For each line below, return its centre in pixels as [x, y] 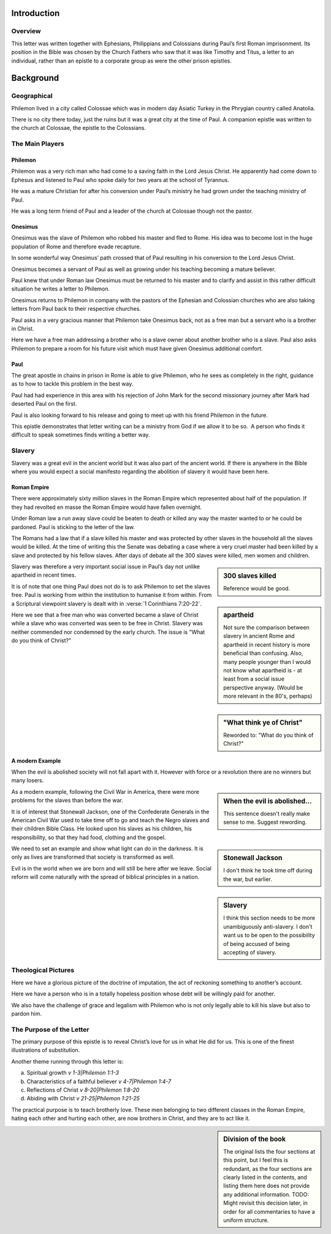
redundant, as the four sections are [268, 1168]
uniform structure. [246, 1220]
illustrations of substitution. [46, 1050]
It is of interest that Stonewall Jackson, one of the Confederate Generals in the [110, 812]
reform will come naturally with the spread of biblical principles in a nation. [105, 877]
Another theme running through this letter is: [67, 1061]
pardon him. [27, 1013]
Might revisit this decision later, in [265, 1203]
